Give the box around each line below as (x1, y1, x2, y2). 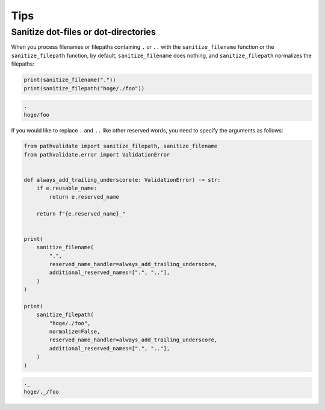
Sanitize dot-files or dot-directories (11, 26, 156, 37)
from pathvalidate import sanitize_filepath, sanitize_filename (23, 143, 218, 150)
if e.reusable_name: (36, 185, 97, 192)
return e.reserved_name (49, 193, 120, 200)
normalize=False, (49, 328, 101, 335)
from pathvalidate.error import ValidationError (23, 151, 170, 158)
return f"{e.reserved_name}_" (36, 210, 126, 217)
